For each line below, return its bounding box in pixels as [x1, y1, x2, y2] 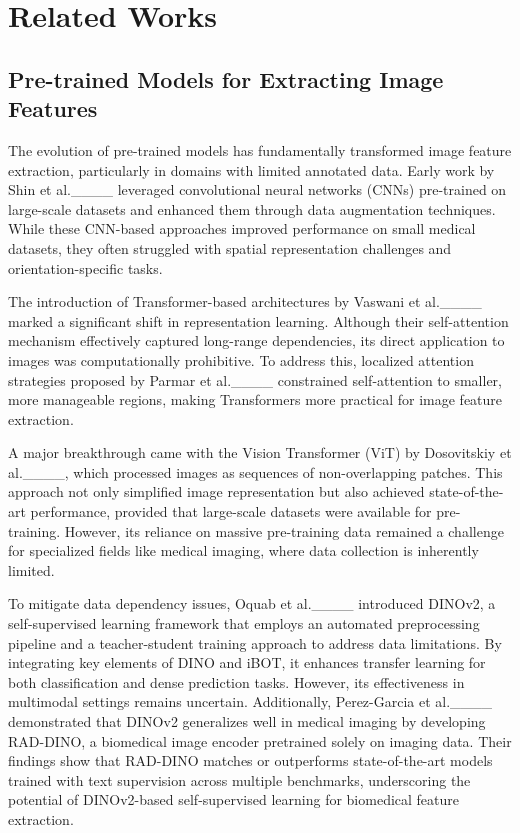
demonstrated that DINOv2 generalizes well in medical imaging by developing [8, 711, 486, 731]
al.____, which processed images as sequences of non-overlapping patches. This [8, 461, 503, 482]
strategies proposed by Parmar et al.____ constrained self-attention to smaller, [8, 369, 502, 390]
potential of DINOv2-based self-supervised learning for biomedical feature [8, 789, 460, 810]
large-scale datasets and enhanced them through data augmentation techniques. [8, 198, 496, 219]
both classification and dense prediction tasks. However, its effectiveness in [8, 671, 465, 692]
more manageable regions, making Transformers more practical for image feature [8, 389, 503, 410]
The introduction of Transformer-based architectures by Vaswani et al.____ [8, 291, 482, 312]
